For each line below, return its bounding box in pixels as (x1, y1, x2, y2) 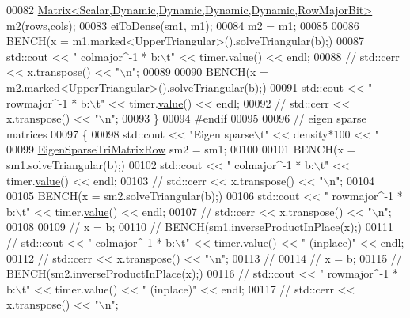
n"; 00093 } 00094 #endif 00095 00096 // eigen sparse (104, 110, 366, 127)
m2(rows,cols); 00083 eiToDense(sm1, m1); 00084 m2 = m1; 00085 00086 (6, 17, 359, 33)
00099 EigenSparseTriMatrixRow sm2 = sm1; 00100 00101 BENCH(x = (6, 141, 356, 157)
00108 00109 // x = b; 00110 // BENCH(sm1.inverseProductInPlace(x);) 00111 (6, 218, 393, 235)
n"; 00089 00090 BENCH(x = (126, 63, 268, 80)
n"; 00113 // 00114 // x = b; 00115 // (215, 249, 402, 266)
